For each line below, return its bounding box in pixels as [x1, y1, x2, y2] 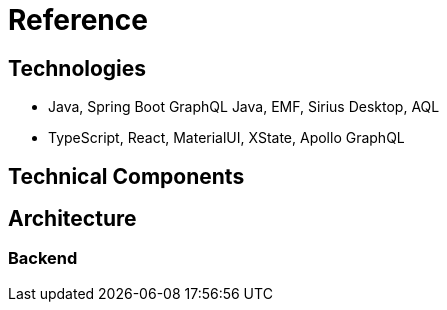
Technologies [8, 55, 147, 81]
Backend [8, 248, 78, 269]
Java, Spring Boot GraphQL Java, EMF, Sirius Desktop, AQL [48, 98, 440, 116]
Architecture [8, 206, 137, 232]
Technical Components [8, 163, 245, 189]
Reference [8, 3, 148, 37]
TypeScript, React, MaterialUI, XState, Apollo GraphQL [48, 129, 405, 147]
